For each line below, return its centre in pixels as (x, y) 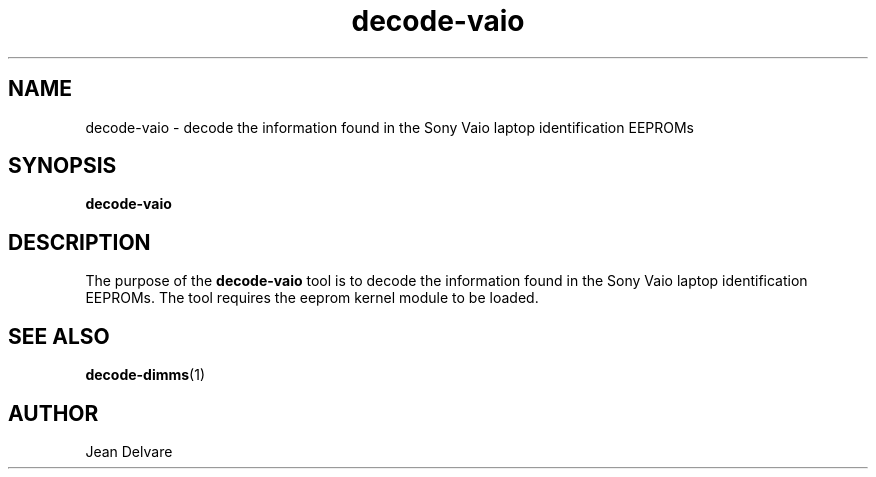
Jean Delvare (129, 451)
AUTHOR (53, 413)
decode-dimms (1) (145, 375)
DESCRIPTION (79, 242)
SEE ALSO (59, 336)
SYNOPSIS (62, 166)
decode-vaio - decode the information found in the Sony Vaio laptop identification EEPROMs (389, 127)
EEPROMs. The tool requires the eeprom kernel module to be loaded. (312, 298)
